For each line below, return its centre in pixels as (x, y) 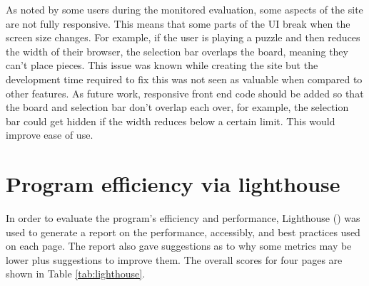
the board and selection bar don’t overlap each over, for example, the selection (177, 107)
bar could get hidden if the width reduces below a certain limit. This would (171, 121)
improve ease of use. (50, 135)
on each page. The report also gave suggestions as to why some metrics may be (179, 246)
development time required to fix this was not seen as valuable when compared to (184, 79)
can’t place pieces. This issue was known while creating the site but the (162, 65)
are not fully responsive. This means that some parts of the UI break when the (178, 23)
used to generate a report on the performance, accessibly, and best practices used (183, 232)
